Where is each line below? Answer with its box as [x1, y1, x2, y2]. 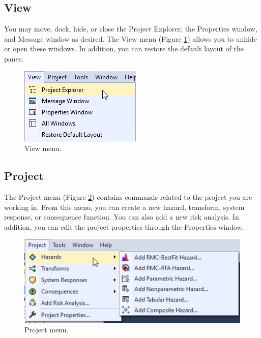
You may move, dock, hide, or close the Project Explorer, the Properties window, [4, 23, 257, 34]
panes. [4, 53, 24, 64]
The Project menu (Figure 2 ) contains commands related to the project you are [4, 191, 252, 202]
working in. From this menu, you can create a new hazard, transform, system [4, 201, 245, 212]
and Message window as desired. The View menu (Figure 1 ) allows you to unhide [4, 33, 257, 44]
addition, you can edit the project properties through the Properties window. [4, 221, 244, 232]
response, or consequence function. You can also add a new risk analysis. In [4, 211, 239, 222]
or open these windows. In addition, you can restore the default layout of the [4, 43, 244, 54]
